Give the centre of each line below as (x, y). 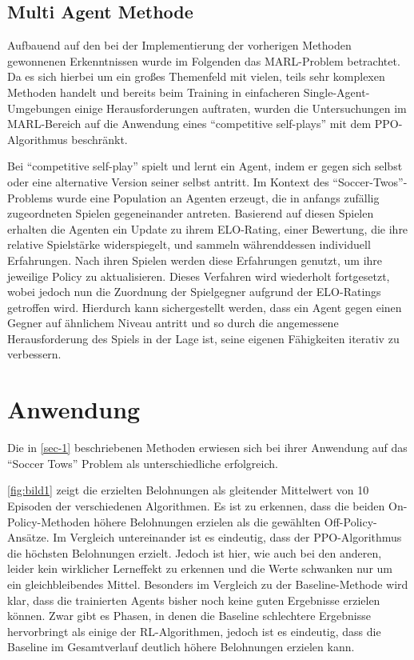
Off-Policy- (350, 521)
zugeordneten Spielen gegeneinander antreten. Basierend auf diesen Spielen (191, 213)
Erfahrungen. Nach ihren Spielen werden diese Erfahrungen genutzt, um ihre (195, 260)
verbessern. (34, 354)
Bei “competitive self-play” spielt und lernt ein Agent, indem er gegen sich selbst (205, 166)
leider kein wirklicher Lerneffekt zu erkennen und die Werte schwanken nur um (200, 568)
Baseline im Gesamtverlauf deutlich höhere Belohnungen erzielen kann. (181, 647)
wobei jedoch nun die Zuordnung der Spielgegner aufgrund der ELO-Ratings (194, 292)
